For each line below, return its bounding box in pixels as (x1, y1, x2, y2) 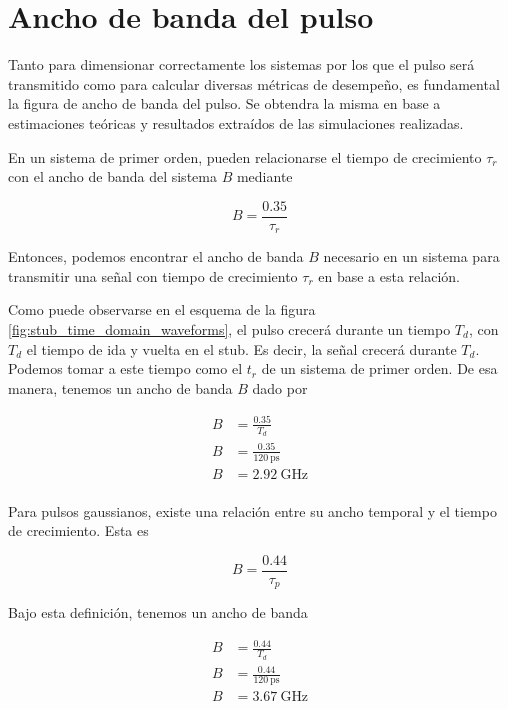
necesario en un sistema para (323, 246, 500, 267)
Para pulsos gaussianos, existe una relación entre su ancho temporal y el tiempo (8, 500, 497, 521)
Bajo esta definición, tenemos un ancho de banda (8, 602, 308, 623)
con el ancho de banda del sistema (8, 166, 217, 187)
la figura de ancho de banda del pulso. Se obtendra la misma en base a (8, 93, 441, 114)
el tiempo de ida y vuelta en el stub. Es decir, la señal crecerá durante (26, 338, 457, 359)
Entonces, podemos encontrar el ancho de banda (8, 246, 304, 267)
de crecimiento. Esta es (8, 520, 149, 541)
